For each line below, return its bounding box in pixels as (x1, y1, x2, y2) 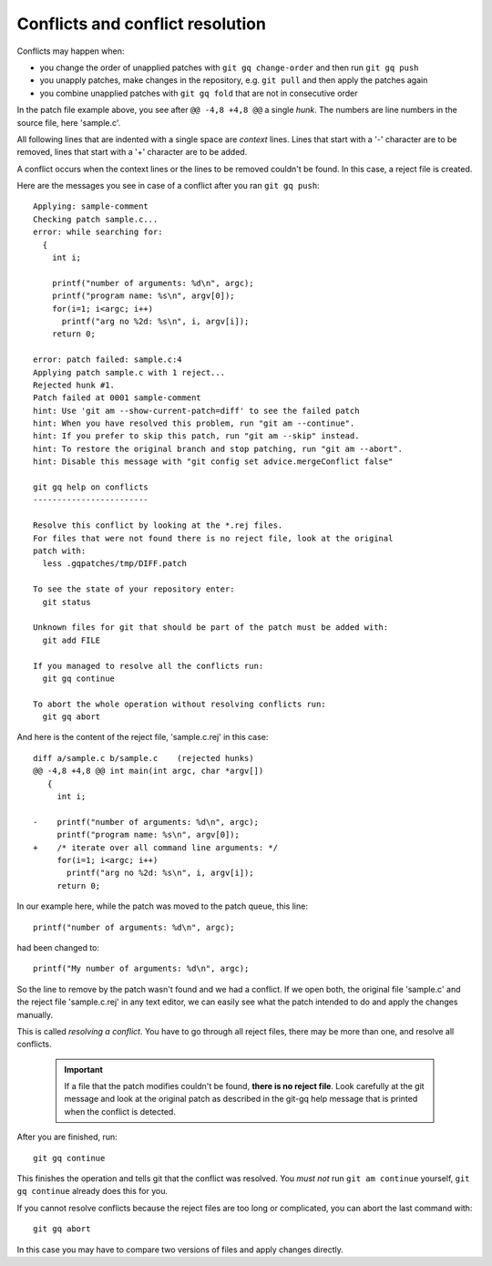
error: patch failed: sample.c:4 (33, 355, 182, 365)
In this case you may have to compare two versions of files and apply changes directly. (16, 1244, 343, 1255)
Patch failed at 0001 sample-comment (33, 393, 202, 403)
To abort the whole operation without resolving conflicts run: (33, 698, 327, 709)
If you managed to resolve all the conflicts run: (33, 661, 264, 671)
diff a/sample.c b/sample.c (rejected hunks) (33, 753, 254, 763)
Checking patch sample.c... (33, 214, 159, 224)
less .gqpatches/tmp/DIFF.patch (42, 559, 187, 569)
